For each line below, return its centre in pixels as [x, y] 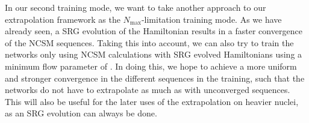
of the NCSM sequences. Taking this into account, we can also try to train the [149, 42]
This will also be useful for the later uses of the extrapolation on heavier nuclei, [152, 101]
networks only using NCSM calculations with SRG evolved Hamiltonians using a [154, 54]
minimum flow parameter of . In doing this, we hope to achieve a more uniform [151, 66]
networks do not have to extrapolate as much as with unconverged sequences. [148, 90]
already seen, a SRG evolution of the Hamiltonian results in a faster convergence [154, 31]
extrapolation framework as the [63, 19]
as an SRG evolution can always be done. [81, 113]
